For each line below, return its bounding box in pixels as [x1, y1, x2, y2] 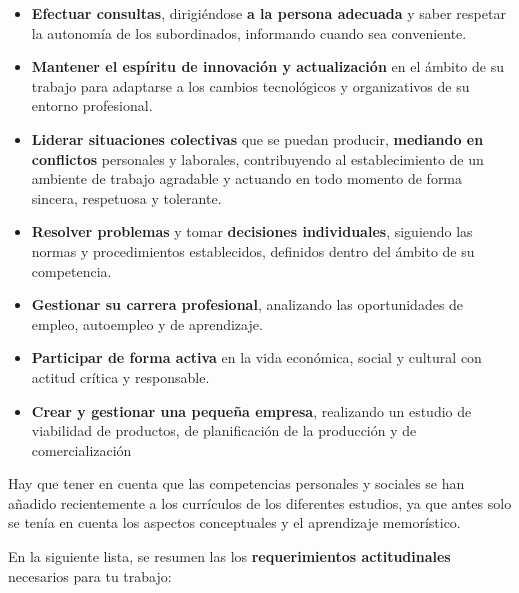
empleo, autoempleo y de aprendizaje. [31, 313, 263, 334]
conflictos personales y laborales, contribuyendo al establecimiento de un [31, 148, 484, 169]
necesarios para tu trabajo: [8, 565, 172, 586]
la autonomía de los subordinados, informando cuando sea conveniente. [31, 22, 467, 43]
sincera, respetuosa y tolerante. [31, 187, 222, 208]
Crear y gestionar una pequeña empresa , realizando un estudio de [31, 400, 472, 421]
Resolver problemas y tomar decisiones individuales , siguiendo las [31, 221, 473, 242]
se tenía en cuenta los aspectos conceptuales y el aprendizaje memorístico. [8, 512, 461, 533]
